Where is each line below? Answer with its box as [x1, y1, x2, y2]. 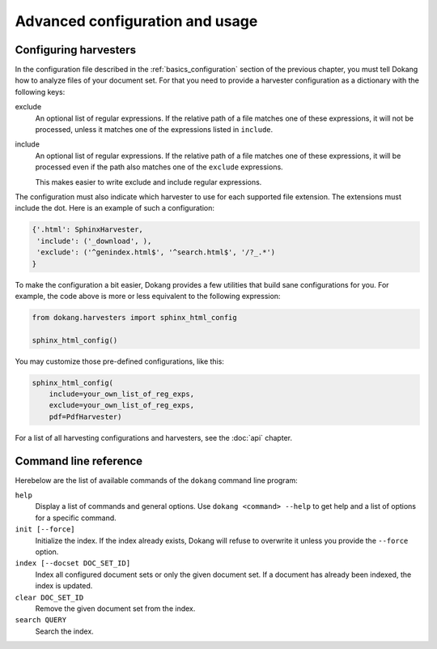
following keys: [15, 87, 66, 96]
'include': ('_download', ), [36, 236, 152, 246]
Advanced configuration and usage [15, 12, 258, 30]
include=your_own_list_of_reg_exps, [49, 390, 194, 399]
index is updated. [35, 581, 93, 591]
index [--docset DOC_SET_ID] [15, 559, 131, 568]
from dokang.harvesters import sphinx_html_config [32, 313, 238, 322]
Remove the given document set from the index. [35, 604, 196, 613]
